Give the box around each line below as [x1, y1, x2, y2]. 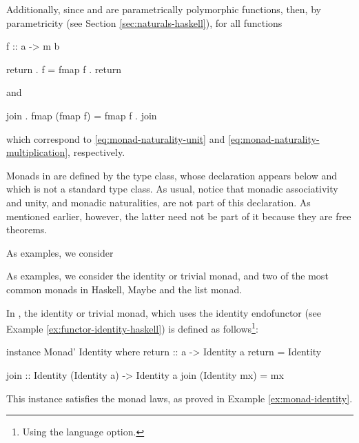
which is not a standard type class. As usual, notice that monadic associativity [6, 181, 338, 196]
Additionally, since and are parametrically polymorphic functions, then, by [6, 2, 321, 16]
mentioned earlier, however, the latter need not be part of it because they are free [6, 208, 351, 223]
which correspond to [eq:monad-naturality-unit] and [6, 131, 225, 146]
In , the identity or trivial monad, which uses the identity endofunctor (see [6, 305, 321, 319]
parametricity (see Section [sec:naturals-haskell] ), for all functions [6, 15, 283, 30]
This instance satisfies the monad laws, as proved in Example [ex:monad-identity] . [6, 391, 353, 405]
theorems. [6, 222, 48, 237]
